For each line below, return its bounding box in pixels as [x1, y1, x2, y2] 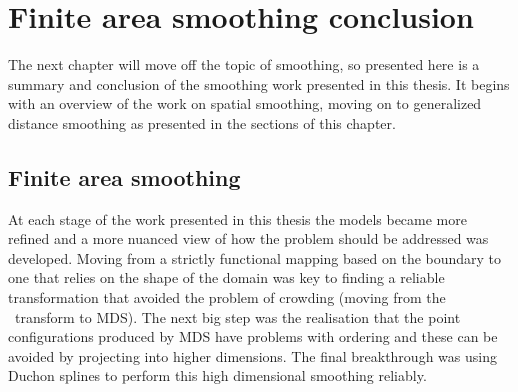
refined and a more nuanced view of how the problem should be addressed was [8, 228, 489, 249]
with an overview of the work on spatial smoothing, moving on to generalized [8, 93, 482, 114]
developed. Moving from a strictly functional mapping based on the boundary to [8, 247, 502, 268]
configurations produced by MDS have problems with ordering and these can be [8, 326, 498, 347]
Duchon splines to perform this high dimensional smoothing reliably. [8, 365, 427, 386]
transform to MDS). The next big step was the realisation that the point [14, 306, 461, 327]
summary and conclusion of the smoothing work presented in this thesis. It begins [8, 73, 510, 94]
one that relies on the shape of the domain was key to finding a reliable [8, 267, 445, 288]
